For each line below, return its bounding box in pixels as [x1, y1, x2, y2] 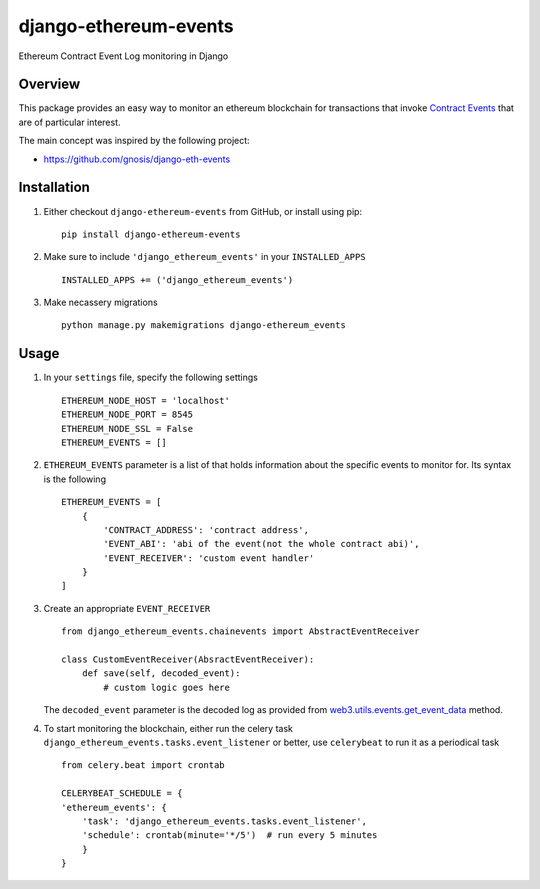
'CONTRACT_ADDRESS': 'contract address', [103, 524, 310, 535]
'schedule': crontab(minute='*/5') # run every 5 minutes [81, 830, 378, 841]
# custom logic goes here [103, 681, 230, 693]
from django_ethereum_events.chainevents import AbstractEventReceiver [61, 626, 420, 637]
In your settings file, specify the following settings [43, 371, 259, 384]
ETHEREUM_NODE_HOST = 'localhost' [61, 395, 230, 406]
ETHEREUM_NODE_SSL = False [61, 423, 194, 434]
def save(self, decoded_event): [81, 668, 241, 679]
